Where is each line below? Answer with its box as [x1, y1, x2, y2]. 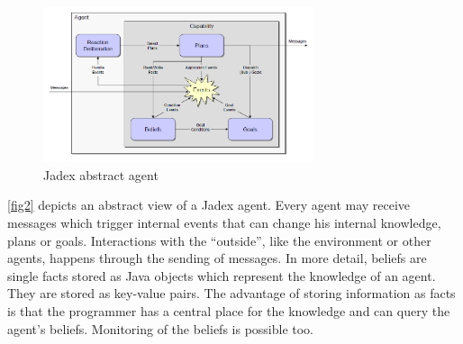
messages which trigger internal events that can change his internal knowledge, [7, 213, 441, 231]
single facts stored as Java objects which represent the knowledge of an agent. [7, 266, 436, 285]
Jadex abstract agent [43, 165, 159, 184]
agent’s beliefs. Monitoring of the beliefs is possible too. [7, 319, 314, 338]
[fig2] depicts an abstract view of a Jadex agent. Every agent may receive [7, 195, 411, 214]
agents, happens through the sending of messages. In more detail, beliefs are [7, 249, 427, 267]
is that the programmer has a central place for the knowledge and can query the [7, 301, 450, 320]
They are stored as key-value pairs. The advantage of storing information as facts [7, 284, 456, 303]
